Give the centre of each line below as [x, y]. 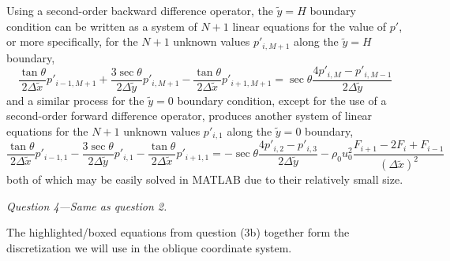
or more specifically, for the [72, 41]
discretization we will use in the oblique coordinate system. [149, 248]
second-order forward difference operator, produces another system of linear [189, 116]
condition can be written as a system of [102, 26]
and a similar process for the [75, 100]
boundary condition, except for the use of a [282, 100]
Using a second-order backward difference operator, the [140, 10]
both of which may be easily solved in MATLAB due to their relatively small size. [205, 179]
